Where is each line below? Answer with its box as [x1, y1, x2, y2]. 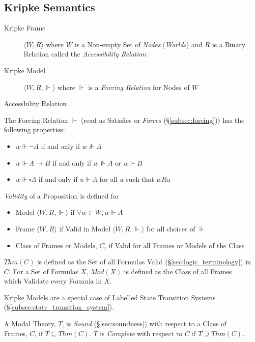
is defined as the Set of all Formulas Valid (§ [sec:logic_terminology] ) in [37, 256, 251, 267]
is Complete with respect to [100, 328, 183, 338]
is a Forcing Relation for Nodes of [88, 82, 190, 92]
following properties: [4, 124, 65, 135]
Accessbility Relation [4, 98, 67, 109]
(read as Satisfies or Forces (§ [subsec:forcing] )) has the [81, 114, 245, 125]
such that [126, 174, 154, 184]
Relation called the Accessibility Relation [24, 49, 146, 59]
